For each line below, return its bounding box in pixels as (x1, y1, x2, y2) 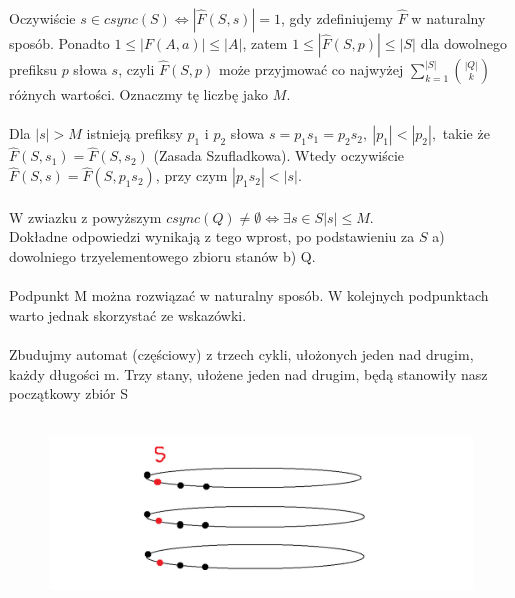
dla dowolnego (420, 33, 507, 53)
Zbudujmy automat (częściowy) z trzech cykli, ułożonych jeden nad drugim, (9, 343, 474, 364)
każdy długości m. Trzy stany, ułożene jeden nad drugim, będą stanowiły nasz (9, 363, 488, 384)
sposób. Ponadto (9, 33, 110, 53)
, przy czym (155, 165, 228, 186)
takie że (442, 123, 490, 144)
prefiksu (9, 59, 57, 79)
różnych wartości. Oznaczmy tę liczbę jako (9, 84, 269, 104)
